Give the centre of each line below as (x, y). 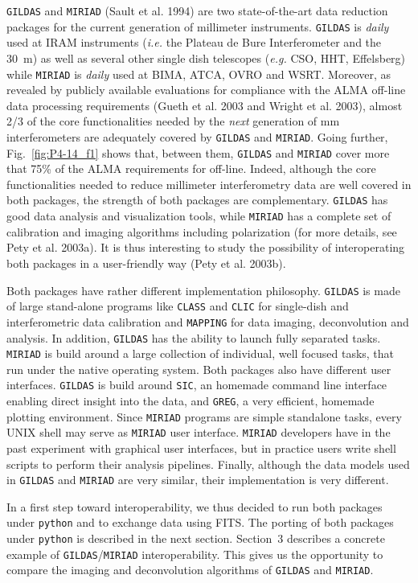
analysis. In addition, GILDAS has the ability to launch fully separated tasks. (194, 337)
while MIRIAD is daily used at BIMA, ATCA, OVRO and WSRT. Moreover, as (199, 74)
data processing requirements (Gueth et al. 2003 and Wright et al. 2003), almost (205, 105)
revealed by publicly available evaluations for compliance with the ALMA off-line (206, 90)
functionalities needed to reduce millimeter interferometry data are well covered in (209, 184)
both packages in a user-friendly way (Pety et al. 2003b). (146, 263)
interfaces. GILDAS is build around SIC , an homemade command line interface (197, 385)
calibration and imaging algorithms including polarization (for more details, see (202, 231)
